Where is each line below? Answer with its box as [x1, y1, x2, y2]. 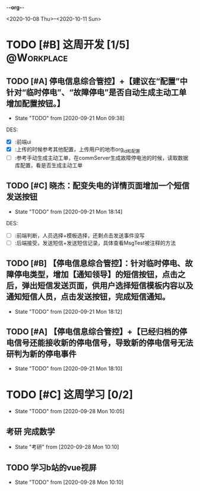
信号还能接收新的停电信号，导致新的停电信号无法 [14, 338, 193, 348]
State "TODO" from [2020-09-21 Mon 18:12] [14, 308, 123, 315]
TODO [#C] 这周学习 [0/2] [6, 388, 134, 401]
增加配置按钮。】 [6, 98, 65, 108]
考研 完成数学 [6, 426, 55, 436]
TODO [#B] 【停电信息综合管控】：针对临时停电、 [6, 259, 185, 269]
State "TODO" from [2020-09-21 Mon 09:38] [14, 115, 125, 121]
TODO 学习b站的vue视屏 [6, 462, 97, 473]
